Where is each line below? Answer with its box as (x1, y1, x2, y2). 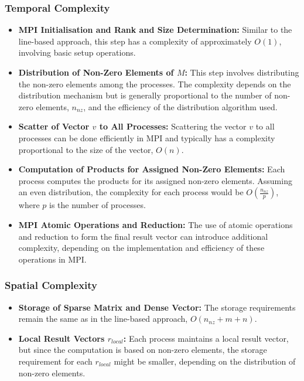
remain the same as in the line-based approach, (18, 312, 188, 325)
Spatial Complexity (5, 278, 98, 292)
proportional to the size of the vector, (18, 143, 153, 155)
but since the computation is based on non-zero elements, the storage (18, 343, 267, 356)
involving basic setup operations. (18, 46, 136, 59)
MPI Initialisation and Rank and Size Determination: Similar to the (18, 23, 292, 36)
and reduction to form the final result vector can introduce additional (18, 230, 268, 242)
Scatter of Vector (18, 120, 90, 132)
